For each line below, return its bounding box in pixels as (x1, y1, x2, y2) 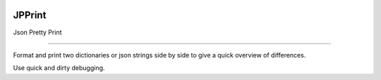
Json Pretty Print (13, 28, 62, 36)
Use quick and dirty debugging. (13, 64, 105, 72)
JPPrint (13, 9, 47, 21)
